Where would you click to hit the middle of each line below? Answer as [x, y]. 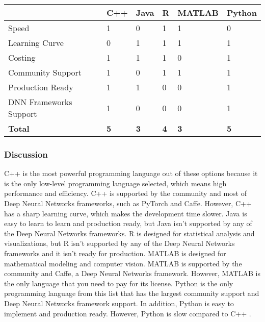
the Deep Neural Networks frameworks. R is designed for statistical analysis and [129, 233]
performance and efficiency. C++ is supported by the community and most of [125, 193]
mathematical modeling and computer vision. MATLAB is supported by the [123, 263]
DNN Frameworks [40, 102]
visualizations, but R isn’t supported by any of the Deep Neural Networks [120, 243]
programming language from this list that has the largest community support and [132, 293]
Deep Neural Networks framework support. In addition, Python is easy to [119, 303]
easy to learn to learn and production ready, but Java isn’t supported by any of [128, 223]
